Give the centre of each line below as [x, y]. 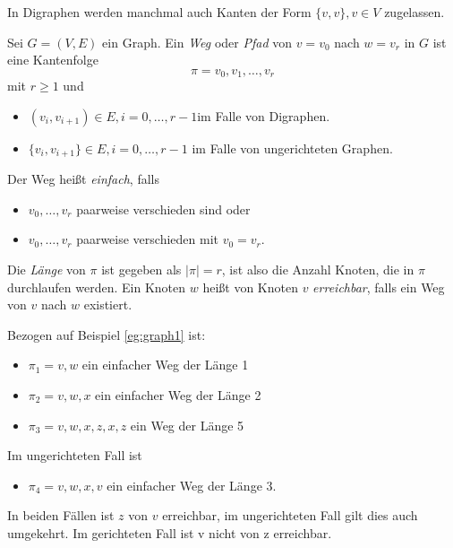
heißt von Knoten [250, 287]
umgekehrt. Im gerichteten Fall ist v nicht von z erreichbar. [170, 533]
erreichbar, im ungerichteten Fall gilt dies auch [290, 515]
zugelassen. [415, 12]
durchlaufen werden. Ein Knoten [97, 287]
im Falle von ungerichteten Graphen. [292, 148]
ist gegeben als [141, 270]
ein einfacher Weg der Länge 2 [178, 395]
